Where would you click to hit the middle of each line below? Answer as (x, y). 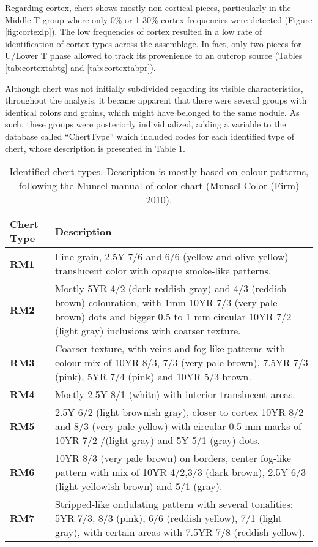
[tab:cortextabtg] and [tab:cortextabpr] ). (80, 67)
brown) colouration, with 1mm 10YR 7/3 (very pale (166, 303)
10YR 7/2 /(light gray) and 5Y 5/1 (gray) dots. (157, 440)
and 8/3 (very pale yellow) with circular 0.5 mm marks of (178, 426)
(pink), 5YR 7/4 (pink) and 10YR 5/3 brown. (153, 377)
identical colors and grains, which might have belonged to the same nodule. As (152, 112)
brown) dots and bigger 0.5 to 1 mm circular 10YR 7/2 (173, 317)
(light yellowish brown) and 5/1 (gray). (139, 486)
